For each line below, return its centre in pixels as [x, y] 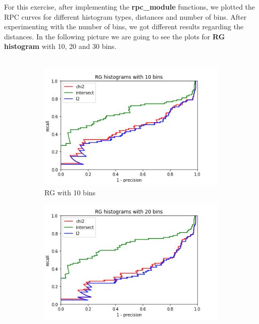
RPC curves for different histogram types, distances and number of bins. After [125, 16]
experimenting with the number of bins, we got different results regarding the [124, 26]
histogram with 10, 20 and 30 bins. [60, 46]
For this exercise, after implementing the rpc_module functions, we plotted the [130, 7]
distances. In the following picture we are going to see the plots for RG [115, 36]
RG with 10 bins [70, 192]
